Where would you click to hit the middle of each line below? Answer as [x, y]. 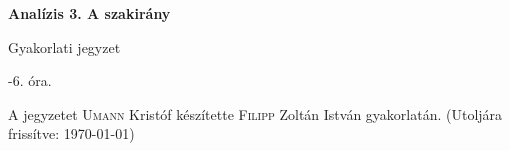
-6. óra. [30, 80]
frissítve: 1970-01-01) [71, 133]
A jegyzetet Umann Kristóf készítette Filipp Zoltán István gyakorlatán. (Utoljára [255, 113]
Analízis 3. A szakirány [89, 13]
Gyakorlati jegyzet [64, 46]
